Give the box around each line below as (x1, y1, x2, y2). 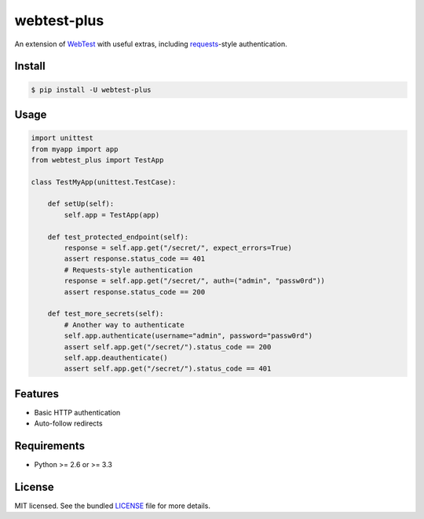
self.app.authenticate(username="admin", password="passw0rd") (64, 331, 313, 341)
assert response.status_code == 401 (64, 254, 206, 263)
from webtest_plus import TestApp (31, 155, 164, 164)
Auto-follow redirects (34, 418, 103, 428)
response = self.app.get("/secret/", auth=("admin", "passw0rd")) (64, 276, 326, 286)
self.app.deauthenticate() (64, 353, 168, 362)
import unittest (31, 133, 94, 143)
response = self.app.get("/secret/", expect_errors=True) (64, 243, 292, 253)
